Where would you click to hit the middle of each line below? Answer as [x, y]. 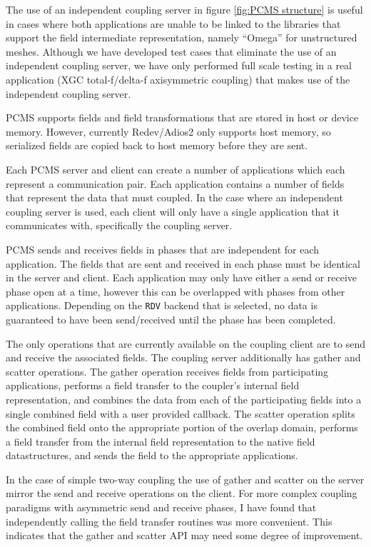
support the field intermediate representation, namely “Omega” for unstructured [182, 37]
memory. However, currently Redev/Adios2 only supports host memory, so [168, 131]
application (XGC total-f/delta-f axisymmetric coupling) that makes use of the [178, 79]
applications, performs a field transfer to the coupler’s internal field [153, 385]
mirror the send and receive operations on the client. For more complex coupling [182, 493]
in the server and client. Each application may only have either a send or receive [182, 277]
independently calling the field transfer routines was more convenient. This [169, 521]
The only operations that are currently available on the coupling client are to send [185, 343]
